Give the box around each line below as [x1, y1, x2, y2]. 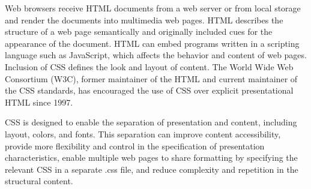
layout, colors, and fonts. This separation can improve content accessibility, [5, 127, 281, 140]
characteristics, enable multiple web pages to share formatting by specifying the [5, 151, 298, 164]
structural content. [5, 175, 73, 187]
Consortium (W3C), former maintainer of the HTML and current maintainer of [5, 72, 298, 85]
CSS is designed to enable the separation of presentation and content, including [5, 116, 297, 128]
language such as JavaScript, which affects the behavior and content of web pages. [5, 49, 307, 61]
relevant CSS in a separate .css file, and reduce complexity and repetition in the [5, 163, 298, 175]
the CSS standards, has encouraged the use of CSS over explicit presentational [5, 84, 294, 97]
